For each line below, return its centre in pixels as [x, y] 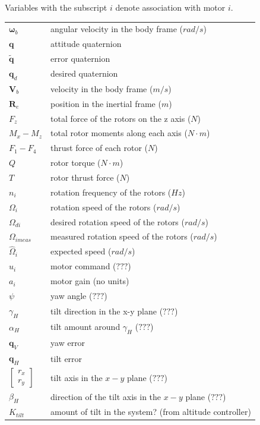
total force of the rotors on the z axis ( [121, 118]
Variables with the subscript [56, 7]
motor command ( [83, 266]
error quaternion [80, 59]
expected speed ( [81, 251]
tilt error [66, 358]
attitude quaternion [86, 44]
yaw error [68, 343]
